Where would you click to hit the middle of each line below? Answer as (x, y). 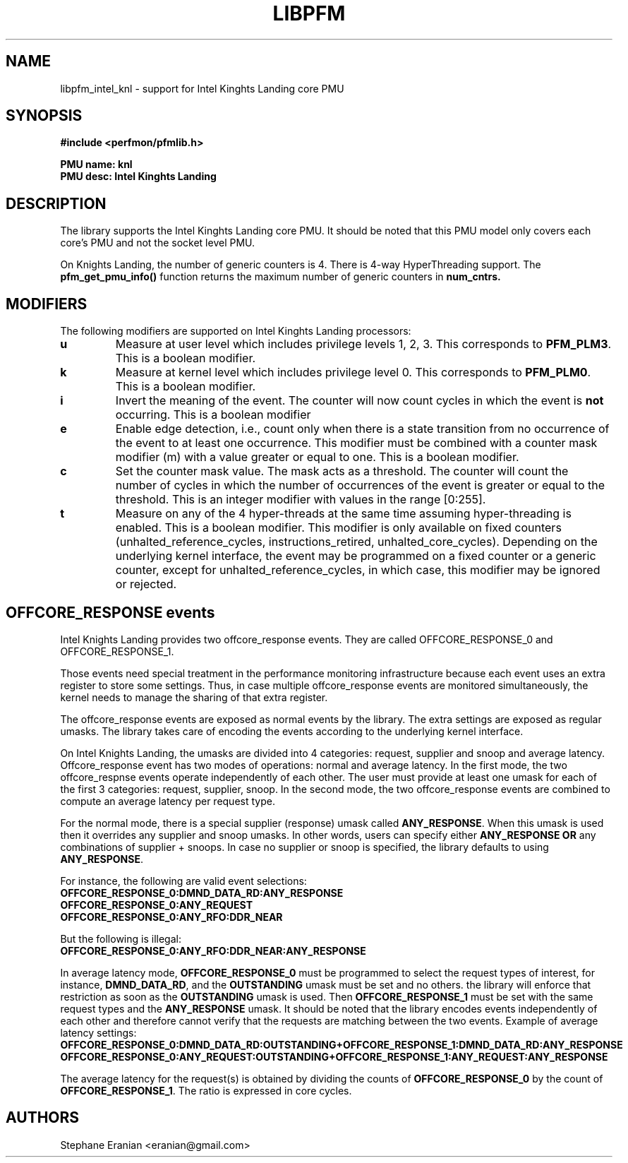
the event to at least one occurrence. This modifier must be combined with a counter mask (356, 443)
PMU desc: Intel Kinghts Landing (138, 177)
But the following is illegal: (121, 938)
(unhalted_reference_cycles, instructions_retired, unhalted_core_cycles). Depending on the (356, 542)
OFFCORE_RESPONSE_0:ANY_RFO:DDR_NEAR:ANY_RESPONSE (213, 950)
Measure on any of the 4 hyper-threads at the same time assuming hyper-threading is (343, 514)
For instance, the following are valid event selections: (183, 881)
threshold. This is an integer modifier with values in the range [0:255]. (301, 500)
